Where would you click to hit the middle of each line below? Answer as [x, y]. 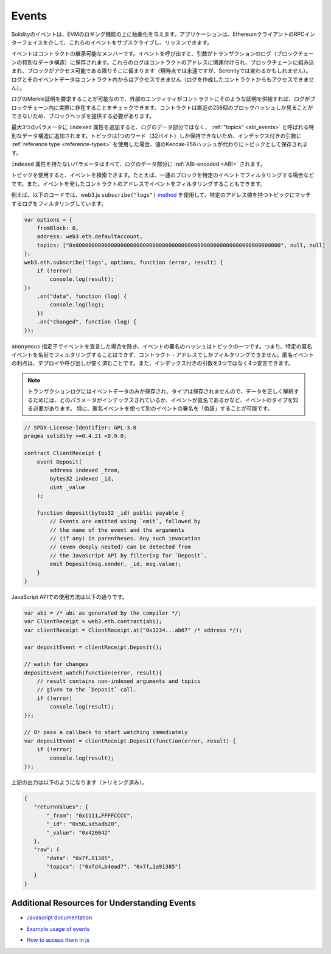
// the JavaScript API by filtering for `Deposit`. [128, 555]
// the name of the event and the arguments [117, 530]
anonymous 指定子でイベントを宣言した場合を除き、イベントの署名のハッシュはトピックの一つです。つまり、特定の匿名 [162, 346]
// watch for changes [56, 664]
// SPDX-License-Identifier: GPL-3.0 [80, 427]
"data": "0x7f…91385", [80, 858]
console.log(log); [77, 305]
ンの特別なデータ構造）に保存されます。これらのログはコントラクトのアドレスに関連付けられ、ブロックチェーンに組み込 [163, 62]
